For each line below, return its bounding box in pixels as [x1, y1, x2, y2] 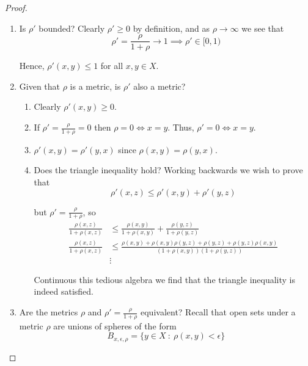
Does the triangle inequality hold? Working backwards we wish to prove [34, 163, 303, 176]
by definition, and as [133, 21, 210, 34]
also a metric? [133, 79, 186, 92]
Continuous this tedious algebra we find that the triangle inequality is [34, 273, 296, 285]
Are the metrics [19, 306, 78, 318]
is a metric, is [70, 79, 121, 92]
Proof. [5, 1, 28, 13]
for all [100, 59, 123, 72]
